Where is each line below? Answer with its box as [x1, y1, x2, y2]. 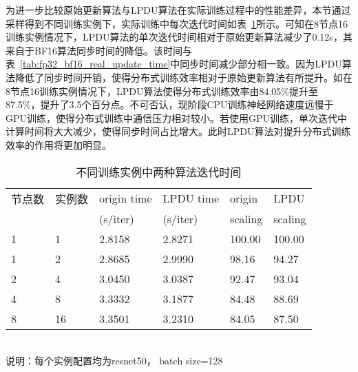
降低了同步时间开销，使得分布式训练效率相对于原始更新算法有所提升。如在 [14, 70, 352, 84]
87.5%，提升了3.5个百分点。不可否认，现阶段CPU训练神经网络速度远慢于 [6, 97, 334, 112]
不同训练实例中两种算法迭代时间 [76, 163, 242, 180]
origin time [99, 190, 152, 207]
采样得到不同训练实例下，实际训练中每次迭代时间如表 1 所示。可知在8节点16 [6, 16, 348, 30]
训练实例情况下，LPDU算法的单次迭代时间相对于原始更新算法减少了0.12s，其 [6, 30, 352, 44]
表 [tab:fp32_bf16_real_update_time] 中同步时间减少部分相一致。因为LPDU [6, 56, 342, 71]
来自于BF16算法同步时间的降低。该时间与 [6, 43, 193, 57]
